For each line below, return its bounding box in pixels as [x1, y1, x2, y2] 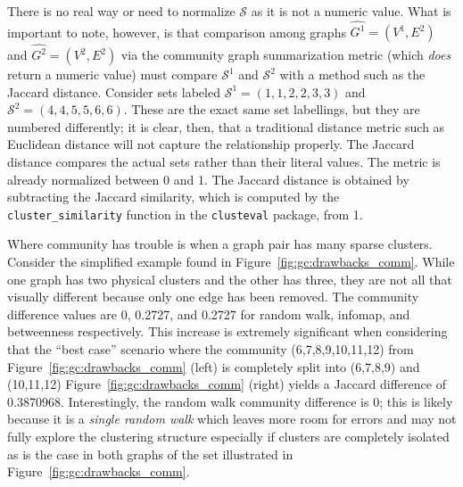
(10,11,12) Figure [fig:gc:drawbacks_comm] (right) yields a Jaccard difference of [7, 375, 446, 393]
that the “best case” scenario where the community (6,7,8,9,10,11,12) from [7, 340, 414, 358]
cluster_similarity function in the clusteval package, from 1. [7, 204, 363, 223]
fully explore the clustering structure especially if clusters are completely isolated [7, 426, 450, 445]
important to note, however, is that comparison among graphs [7, 22, 346, 41]
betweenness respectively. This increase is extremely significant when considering [7, 322, 448, 341]
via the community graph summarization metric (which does [120, 45, 451, 64]
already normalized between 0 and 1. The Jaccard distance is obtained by [7, 169, 409, 188]
